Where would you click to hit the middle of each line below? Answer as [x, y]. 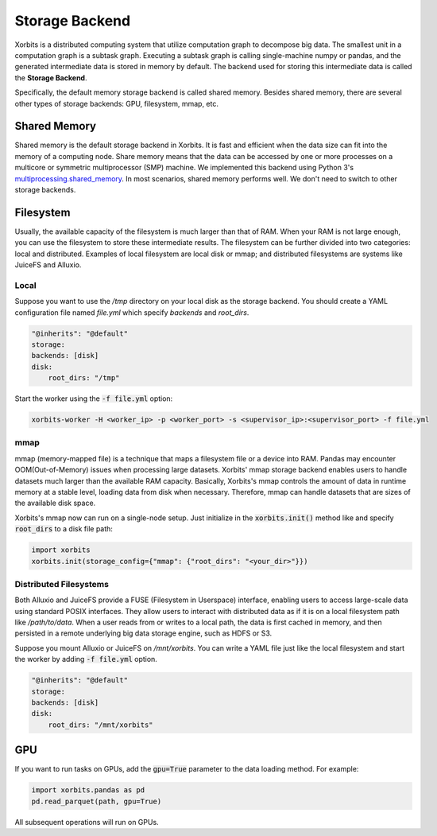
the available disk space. [55, 503]
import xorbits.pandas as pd [88, 790]
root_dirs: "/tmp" [84, 378]
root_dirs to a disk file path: [64, 529]
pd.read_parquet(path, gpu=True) [97, 801]
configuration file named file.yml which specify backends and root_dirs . [132, 312]
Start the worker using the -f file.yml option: [94, 399]
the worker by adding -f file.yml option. [86, 659]
